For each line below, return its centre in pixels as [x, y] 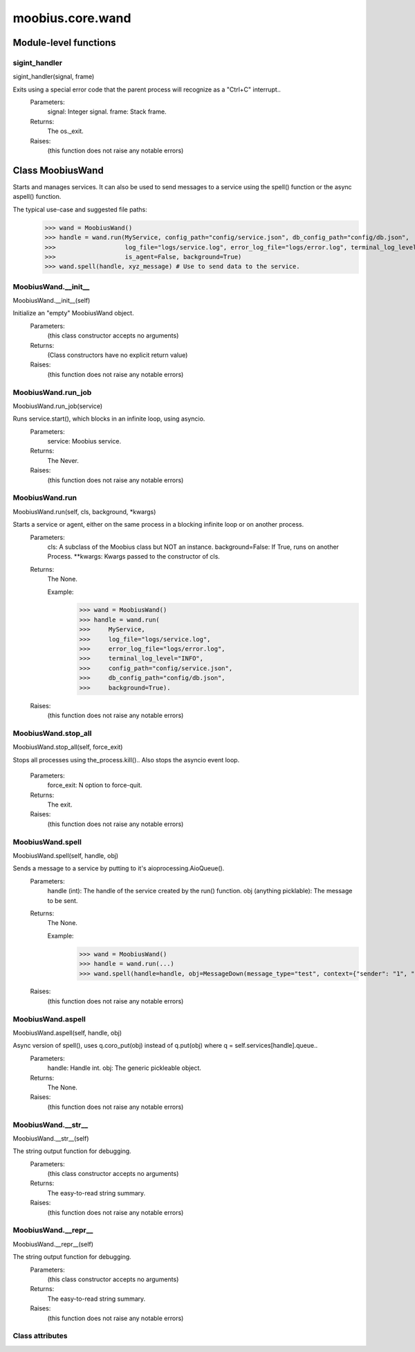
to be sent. [63, 900]
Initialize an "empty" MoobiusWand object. [73, 313]
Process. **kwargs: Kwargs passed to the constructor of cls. [134, 556]
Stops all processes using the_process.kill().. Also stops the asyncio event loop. [126, 760]
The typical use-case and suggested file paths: [80, 209]
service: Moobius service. [84, 441]
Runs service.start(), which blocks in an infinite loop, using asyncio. [109, 419]
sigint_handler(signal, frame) [54, 77]
